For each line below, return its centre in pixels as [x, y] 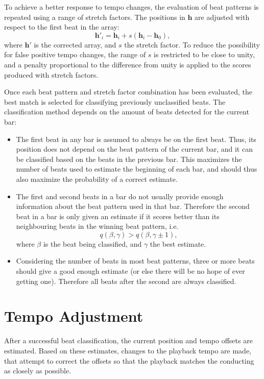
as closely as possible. [38, 371]
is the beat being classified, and [92, 243]
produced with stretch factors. [51, 74]
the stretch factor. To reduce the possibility [192, 44]
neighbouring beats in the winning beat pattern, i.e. [97, 226]
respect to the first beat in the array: [62, 27]
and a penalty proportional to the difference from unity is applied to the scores [128, 64]
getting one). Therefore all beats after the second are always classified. [126, 281]
